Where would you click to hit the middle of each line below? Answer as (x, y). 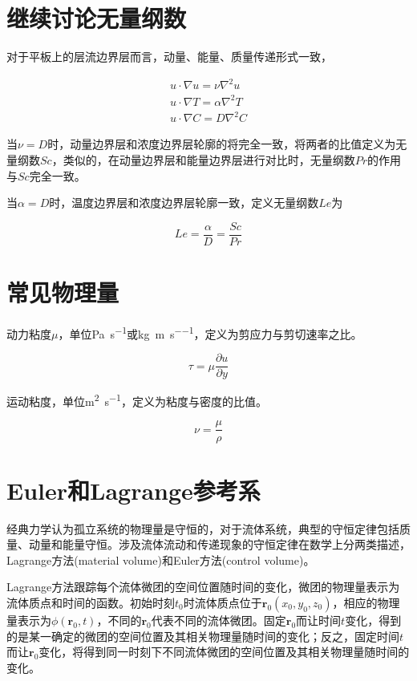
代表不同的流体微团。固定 (219, 620)
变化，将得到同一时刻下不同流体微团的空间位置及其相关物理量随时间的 (224, 652)
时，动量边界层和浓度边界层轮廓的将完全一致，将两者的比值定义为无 (227, 144)
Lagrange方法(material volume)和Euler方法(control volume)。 (161, 559)
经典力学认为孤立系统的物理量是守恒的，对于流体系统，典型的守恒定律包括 (203, 528)
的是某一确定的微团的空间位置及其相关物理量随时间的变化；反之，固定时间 (203, 636)
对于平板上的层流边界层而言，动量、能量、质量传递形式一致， (169, 57)
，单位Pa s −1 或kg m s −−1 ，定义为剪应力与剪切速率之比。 (210, 332)
